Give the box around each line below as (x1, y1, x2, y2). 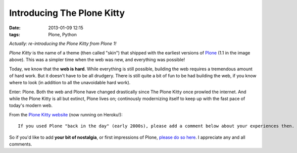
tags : (9, 31, 20, 37)
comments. (9, 141, 32, 147)
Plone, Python (48, 31, 77, 37)
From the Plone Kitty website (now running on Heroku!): (9, 111, 123, 117)
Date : (9, 25, 21, 31)
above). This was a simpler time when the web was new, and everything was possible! (9, 57, 185, 63)
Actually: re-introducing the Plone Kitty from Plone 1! (9, 41, 116, 47)
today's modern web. (9, 102, 53, 108)
